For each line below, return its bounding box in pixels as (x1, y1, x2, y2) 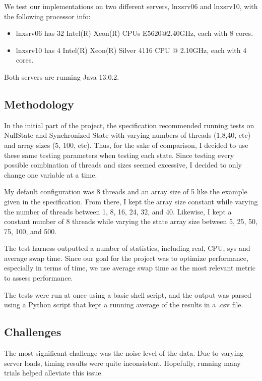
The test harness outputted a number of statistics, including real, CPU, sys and (4, 243, 250, 253)
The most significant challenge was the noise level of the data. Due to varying (4, 348, 244, 358)
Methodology (4, 96, 74, 112)
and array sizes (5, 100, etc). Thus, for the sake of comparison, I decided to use (4, 139, 248, 150)
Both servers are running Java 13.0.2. (4, 71, 119, 82)
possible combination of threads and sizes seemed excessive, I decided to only (4, 159, 242, 170)
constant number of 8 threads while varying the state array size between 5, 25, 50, (4, 216, 257, 227)
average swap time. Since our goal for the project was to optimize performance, (4, 252, 248, 263)
